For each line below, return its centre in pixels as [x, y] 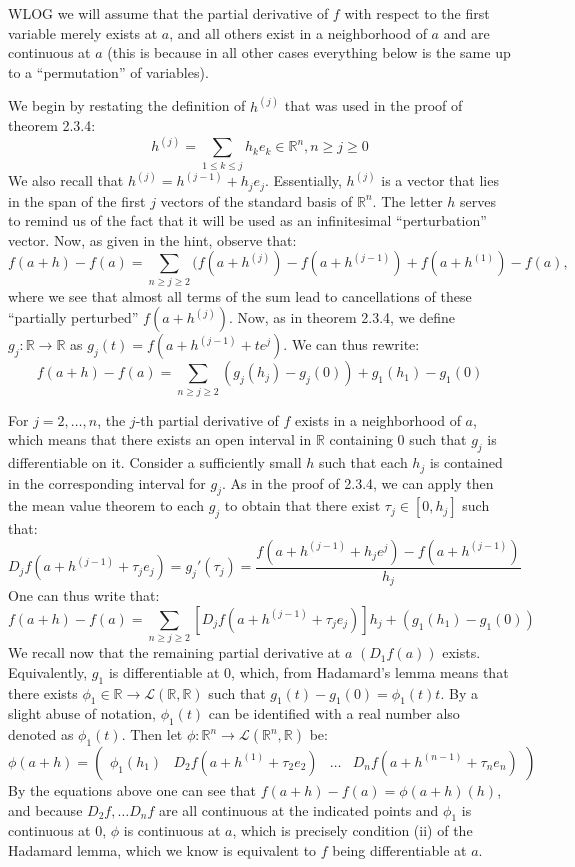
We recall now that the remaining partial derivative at [174, 652]
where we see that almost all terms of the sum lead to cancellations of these [240, 295]
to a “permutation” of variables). [108, 71]
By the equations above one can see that [132, 789]
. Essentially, [303, 180]
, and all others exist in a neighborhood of [298, 32]
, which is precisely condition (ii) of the [352, 830]
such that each [363, 462]
